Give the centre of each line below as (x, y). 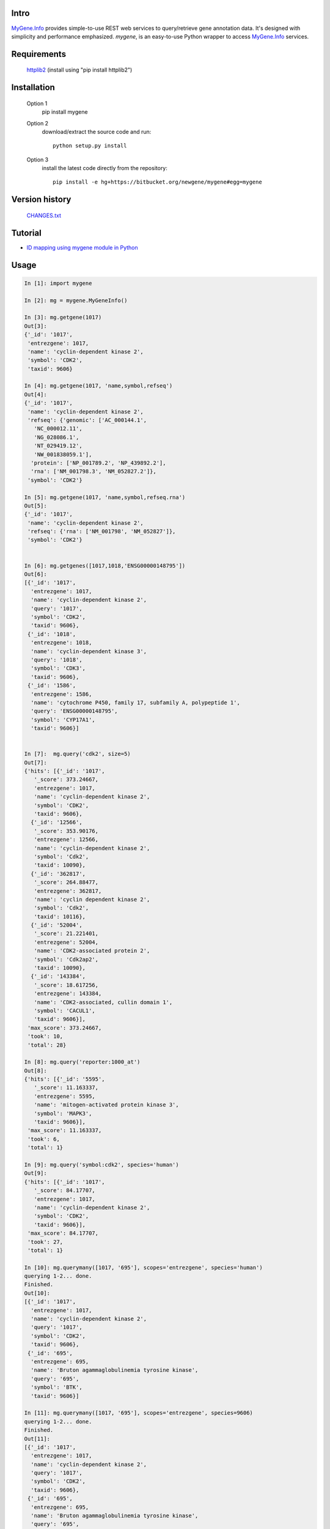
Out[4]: (35, 394)
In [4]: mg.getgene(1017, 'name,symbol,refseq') (98, 386)
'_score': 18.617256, (66, 985)
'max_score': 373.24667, (65, 1028)
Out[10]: (37, 1293)
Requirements (39, 54)
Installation (33, 88)
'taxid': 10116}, (60, 916)
